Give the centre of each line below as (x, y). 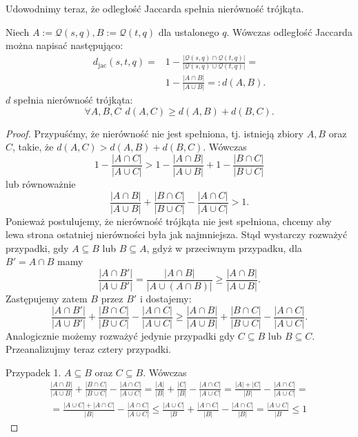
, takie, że (33, 147)
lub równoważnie (41, 183)
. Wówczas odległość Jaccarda (289, 31)
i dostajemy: (166, 299)
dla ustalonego (189, 31)
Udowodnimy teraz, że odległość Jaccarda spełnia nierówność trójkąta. (155, 8)
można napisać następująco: (64, 45)
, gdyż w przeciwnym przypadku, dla (224, 247)
